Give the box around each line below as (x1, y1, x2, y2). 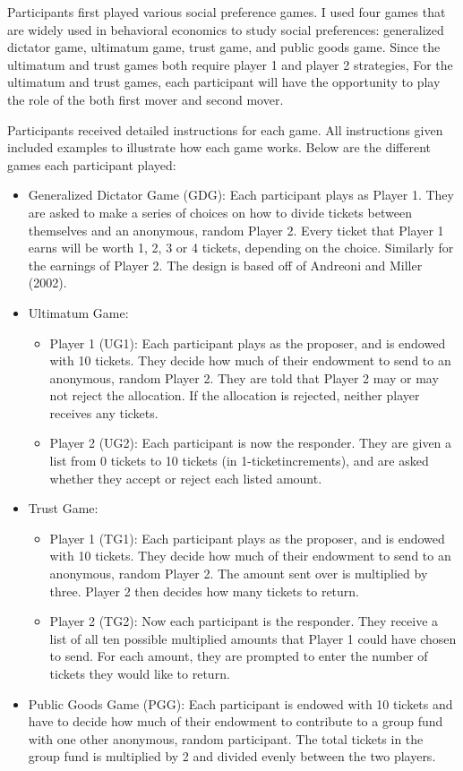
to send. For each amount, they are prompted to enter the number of (49, 647, 428, 665)
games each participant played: (7, 155, 176, 174)
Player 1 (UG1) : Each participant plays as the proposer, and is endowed (49, 333, 446, 352)
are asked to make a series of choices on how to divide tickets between (28, 202, 412, 221)
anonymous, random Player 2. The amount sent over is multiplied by (49, 564, 428, 583)
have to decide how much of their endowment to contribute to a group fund (28, 712, 443, 731)
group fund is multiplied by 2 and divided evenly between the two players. (28, 747, 436, 766)
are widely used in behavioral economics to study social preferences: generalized (7, 20, 444, 39)
